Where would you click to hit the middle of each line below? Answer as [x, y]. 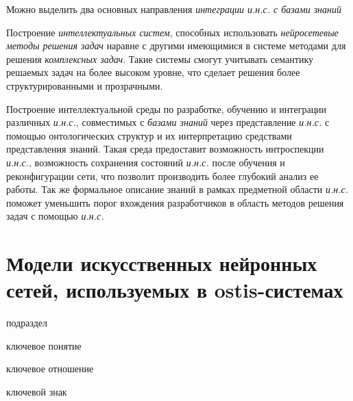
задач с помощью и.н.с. [55, 216]
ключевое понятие [44, 345]
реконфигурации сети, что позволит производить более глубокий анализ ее [162, 176]
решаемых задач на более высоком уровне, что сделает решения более [153, 72]
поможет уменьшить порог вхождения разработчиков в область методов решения [175, 202]
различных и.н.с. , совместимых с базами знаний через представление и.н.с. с [168, 122]
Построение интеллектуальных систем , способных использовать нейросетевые [172, 32]
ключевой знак [37, 391]
